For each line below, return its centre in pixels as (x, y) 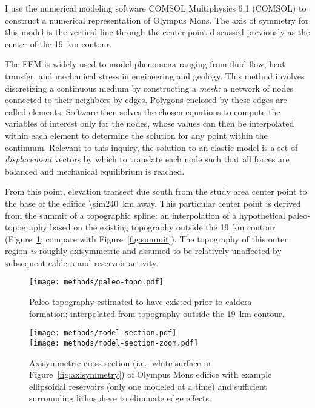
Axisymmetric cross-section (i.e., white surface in (120, 362)
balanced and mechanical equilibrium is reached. (95, 171)
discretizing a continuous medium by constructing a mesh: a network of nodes (149, 88)
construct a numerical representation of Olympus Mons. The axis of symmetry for (157, 20)
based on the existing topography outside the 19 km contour (163, 227)
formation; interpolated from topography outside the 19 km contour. (157, 313)
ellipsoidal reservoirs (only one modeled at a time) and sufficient (148, 386)
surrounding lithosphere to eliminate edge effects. (120, 398)
